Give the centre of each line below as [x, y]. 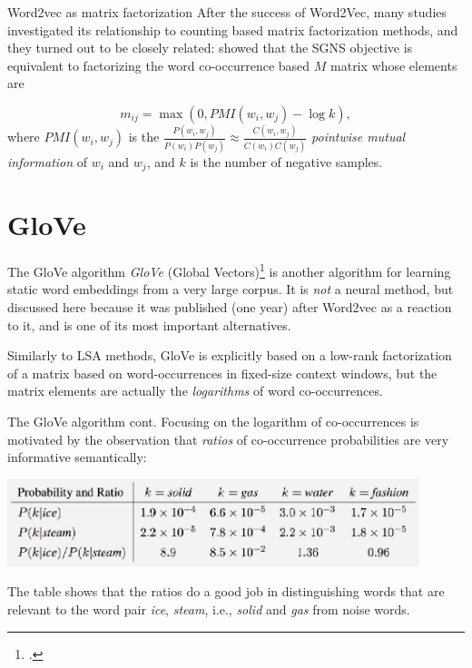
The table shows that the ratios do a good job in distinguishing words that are [226, 591]
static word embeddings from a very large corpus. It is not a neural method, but [231, 289]
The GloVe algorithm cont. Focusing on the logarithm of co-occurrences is [213, 421]
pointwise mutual [359, 137]
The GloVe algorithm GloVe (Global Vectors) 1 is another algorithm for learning [229, 270]
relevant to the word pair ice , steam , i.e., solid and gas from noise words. [209, 609]
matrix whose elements [394, 65]
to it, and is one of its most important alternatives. [149, 324]
